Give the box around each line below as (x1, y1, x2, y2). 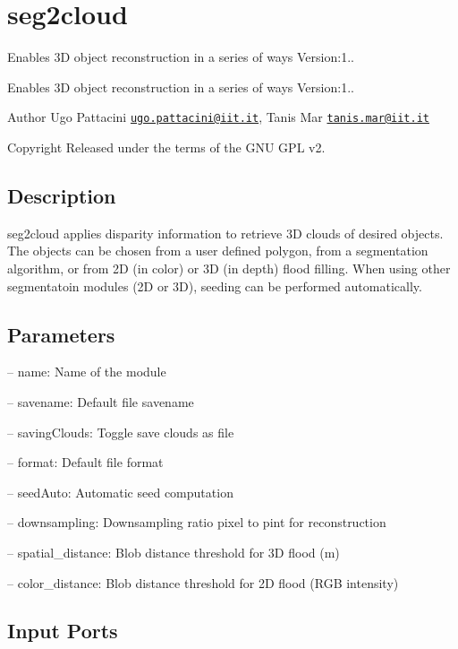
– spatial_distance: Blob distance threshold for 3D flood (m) (7, 542, 340, 561)
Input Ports (7, 617, 118, 645)
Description (7, 181, 116, 209)
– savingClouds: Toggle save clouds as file (7, 422, 234, 441)
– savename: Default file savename (7, 392, 194, 411)
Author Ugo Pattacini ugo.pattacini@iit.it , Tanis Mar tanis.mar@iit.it (7, 108, 430, 126)
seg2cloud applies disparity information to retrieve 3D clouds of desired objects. (7, 223, 444, 242)
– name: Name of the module (7, 362, 166, 381)
